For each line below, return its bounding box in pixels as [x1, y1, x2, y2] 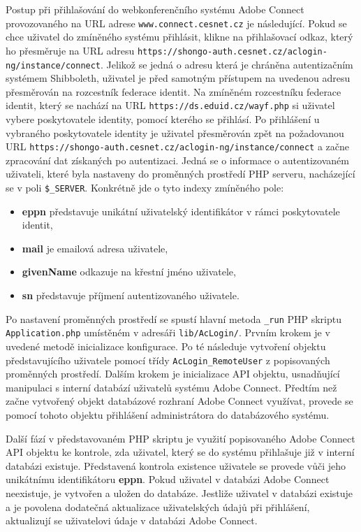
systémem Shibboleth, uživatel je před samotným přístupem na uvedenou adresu [6, 71, 351, 85]
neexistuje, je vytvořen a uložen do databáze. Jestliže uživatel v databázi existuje [6, 485, 353, 500]
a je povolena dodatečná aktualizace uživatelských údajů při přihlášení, [6, 499, 310, 514]
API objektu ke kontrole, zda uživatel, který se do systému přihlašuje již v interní [6, 445, 355, 459]
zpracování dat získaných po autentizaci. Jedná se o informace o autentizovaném [6, 152, 349, 167]
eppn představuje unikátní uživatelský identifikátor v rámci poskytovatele [22, 203, 340, 218]
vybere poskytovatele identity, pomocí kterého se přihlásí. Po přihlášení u [6, 112, 320, 126]
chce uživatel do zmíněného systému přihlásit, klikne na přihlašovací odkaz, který [6, 29, 353, 44]
